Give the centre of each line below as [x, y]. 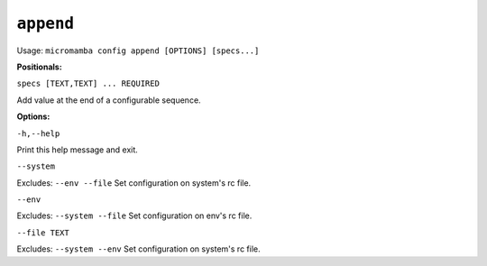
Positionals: [39, 67]
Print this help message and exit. [78, 150]
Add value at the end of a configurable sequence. [109, 100]
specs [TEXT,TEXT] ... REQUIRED [88, 84]
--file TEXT [43, 233]
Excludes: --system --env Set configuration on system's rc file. [138, 249]
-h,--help [38, 133]
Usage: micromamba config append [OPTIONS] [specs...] [138, 50]
